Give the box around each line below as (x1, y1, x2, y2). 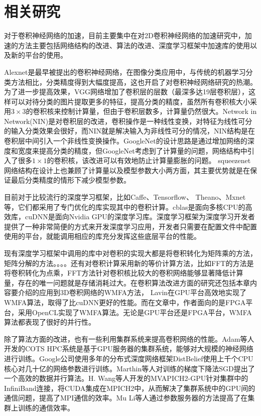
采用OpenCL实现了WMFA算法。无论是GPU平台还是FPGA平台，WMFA (18, 307, 252, 317)
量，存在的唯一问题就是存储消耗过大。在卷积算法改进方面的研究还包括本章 (4, 277, 250, 288)
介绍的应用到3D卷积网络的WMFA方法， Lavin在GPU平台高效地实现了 (18, 287, 247, 298)
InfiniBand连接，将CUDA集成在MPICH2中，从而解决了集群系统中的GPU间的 (4, 382, 255, 393)
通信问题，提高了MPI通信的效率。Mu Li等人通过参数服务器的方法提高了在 (4, 392, 248, 403)
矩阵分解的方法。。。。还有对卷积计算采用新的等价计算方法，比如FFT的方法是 (4, 257, 254, 268)
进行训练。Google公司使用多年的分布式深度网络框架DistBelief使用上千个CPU (4, 353, 253, 363)
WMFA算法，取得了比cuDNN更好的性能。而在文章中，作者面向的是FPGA (4, 297, 246, 307)
